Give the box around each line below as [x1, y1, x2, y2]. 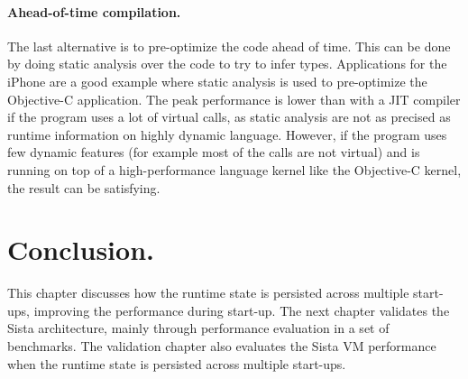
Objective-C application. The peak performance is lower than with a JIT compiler [7, 89, 461, 108]
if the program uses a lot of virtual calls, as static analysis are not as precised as [7, 107, 451, 126]
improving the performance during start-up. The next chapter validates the [33, 300, 450, 319]
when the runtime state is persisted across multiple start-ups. [7, 354, 346, 373]
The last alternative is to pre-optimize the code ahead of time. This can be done [7, 36, 451, 55]
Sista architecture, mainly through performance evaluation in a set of [7, 319, 390, 337]
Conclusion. [7, 231, 154, 268]
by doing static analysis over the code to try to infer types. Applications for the [7, 54, 447, 73]
